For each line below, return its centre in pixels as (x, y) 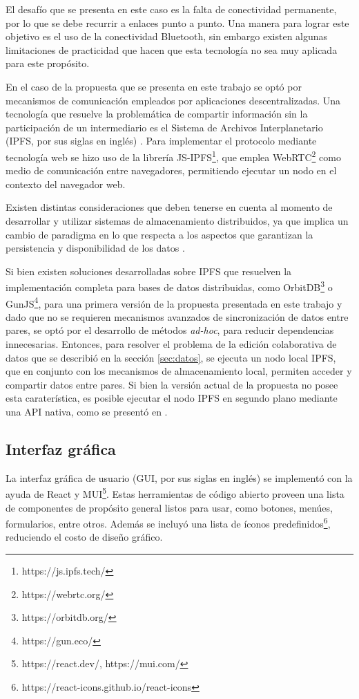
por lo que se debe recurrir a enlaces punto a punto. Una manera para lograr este (177, 22)
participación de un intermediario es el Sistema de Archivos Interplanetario (164, 127)
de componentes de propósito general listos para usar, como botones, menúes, (169, 507)
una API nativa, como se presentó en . (87, 411)
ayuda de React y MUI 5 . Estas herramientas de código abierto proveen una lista (175, 493)
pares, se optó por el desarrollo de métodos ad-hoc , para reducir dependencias (170, 330)
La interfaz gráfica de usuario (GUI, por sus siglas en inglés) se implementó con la (179, 477)
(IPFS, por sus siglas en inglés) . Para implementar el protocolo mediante (161, 141)
